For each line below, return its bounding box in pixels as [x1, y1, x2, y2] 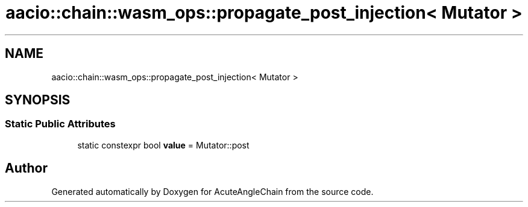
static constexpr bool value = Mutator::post [77, 139, 250, 150]
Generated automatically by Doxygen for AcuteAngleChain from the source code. [51, 186, 374, 197]
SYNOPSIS [5, 92, 71, 108]
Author [5, 161, 48, 176]
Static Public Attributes [5, 118, 116, 130]
